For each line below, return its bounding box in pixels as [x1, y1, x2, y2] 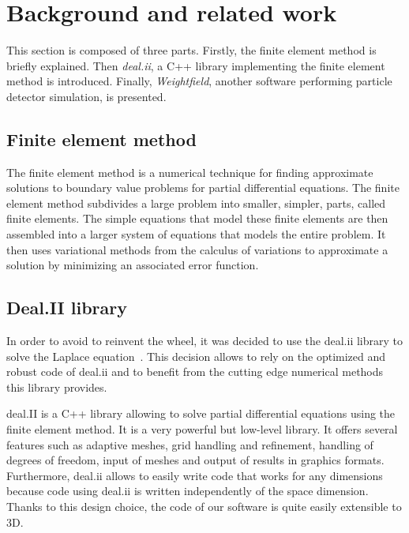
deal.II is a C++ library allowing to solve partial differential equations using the [6, 405, 396, 422]
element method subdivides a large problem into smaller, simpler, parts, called [6, 194, 386, 211]
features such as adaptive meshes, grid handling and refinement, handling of [6, 436, 373, 452]
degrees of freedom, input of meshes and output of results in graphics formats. [6, 452, 385, 468]
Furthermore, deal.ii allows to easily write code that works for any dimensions [6, 467, 383, 483]
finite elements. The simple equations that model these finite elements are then [6, 210, 388, 227]
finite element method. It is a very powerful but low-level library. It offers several [6, 421, 398, 437]
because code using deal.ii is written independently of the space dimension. [6, 482, 369, 499]
